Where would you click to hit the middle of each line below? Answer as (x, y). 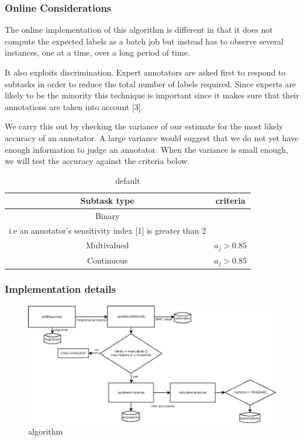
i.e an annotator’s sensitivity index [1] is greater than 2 (108, 230)
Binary (107, 216)
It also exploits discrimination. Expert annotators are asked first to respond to (145, 72)
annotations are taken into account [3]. (74, 106)
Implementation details (60, 289)
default (128, 180)
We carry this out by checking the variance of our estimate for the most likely (144, 126)
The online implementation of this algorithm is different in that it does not (139, 30)
